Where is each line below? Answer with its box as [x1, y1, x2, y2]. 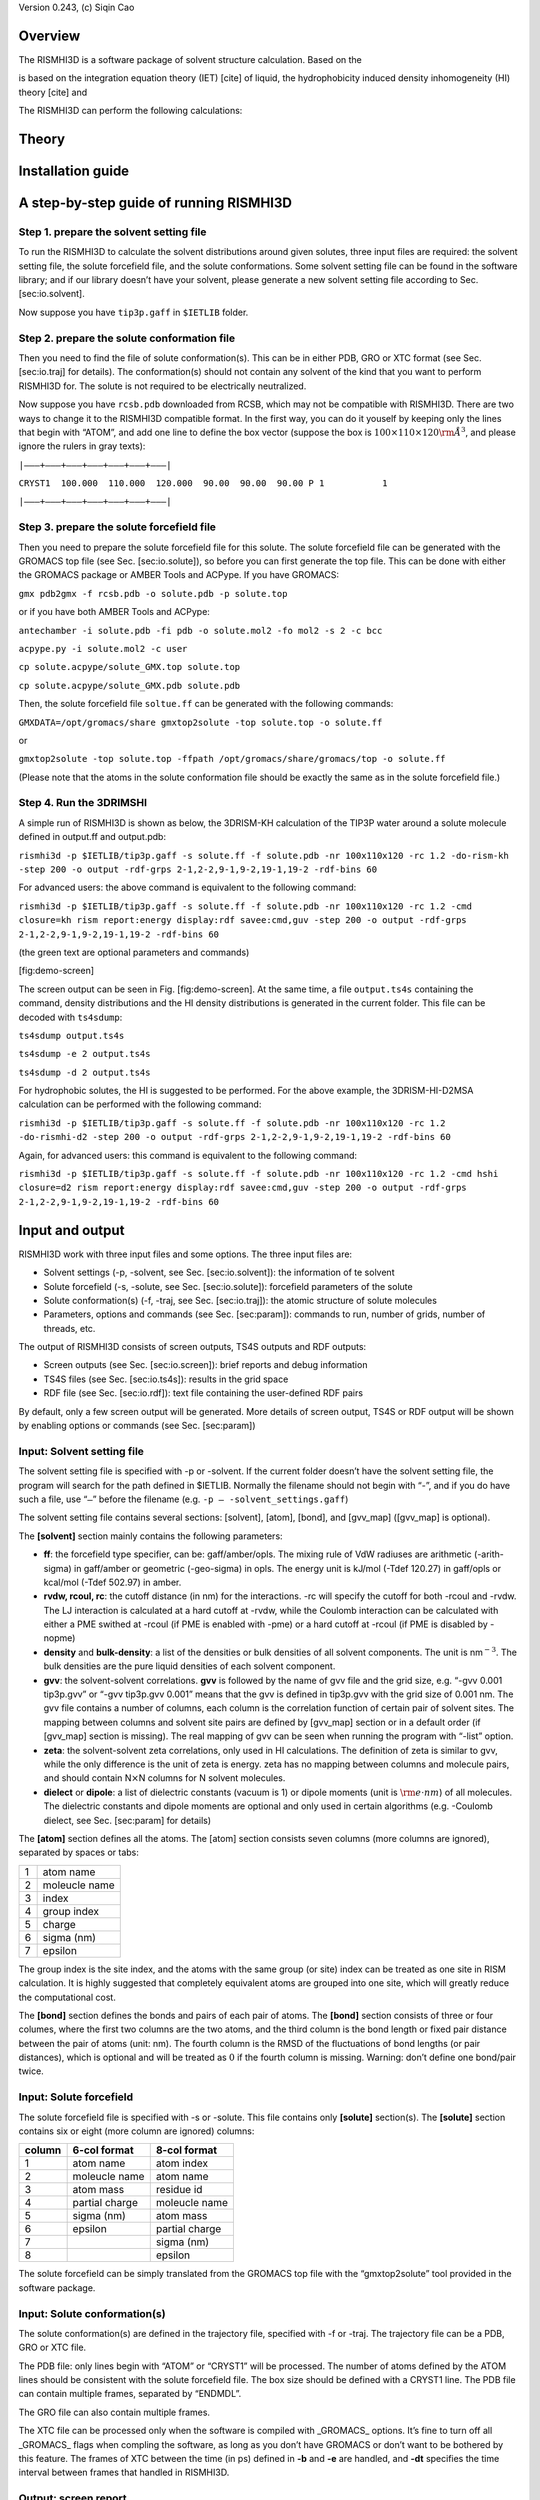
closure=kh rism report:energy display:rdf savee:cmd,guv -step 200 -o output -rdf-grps [18, 915, 467, 926]
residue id [155, 2183, 203, 2197]
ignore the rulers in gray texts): [18, 440, 146, 452]
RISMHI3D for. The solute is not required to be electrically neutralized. [18, 380, 307, 392]
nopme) [43, 1632, 76, 1644]
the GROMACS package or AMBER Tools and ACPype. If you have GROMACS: [18, 569, 340, 581]
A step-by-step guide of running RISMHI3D [18, 194, 292, 211]
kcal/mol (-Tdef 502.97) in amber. [43, 1576, 182, 1588]
